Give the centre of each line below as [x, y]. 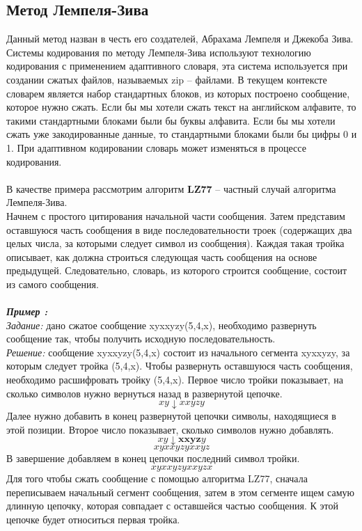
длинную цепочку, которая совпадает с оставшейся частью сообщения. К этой [172, 506]
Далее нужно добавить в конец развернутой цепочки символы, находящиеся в [171, 416]
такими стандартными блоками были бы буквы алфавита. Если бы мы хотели [171, 120]
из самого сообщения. [53, 284]
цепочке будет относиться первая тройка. [93, 519]
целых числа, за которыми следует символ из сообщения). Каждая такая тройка [175, 243]
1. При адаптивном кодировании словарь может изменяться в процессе [156, 147]
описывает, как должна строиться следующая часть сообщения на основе [162, 256]
